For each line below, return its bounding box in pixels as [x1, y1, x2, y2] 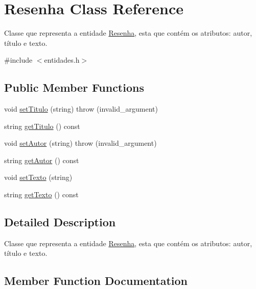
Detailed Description [4, 214, 116, 230]
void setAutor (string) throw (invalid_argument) [4, 138, 157, 148]
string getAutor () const [4, 154, 79, 165]
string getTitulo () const [4, 120, 80, 131]
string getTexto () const [4, 189, 79, 200]
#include [4, 55, 33, 65]
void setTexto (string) [4, 172, 73, 182]
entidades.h [44, 55, 80, 65]
